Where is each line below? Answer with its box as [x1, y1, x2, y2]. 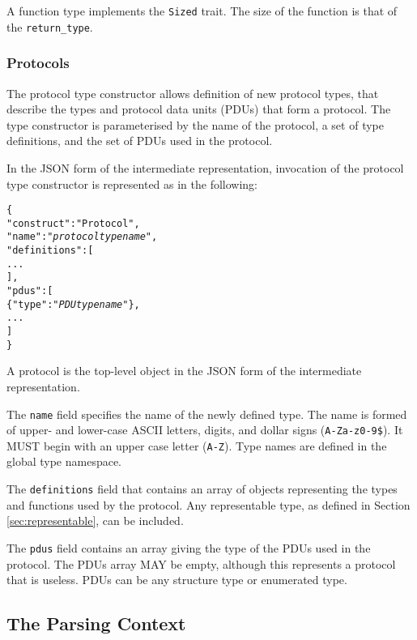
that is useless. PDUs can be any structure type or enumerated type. [6, 571, 347, 588]
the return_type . [6, 18, 93, 35]
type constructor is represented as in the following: [6, 175, 258, 192]
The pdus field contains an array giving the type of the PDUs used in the [6, 539, 371, 556]
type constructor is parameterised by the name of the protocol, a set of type [6, 116, 384, 133]
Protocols [6, 53, 70, 73]
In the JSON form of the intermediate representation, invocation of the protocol [6, 159, 404, 176]
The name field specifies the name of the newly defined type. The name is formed [6, 405, 407, 422]
